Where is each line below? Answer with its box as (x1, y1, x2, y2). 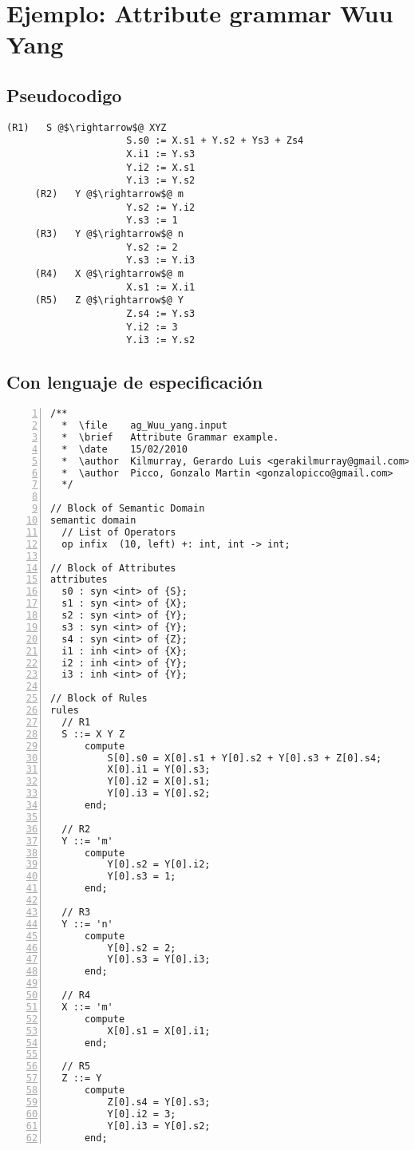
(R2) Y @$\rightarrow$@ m (34, 188, 184, 200)
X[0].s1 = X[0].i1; (107, 1025, 211, 1037)
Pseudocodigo (6, 82, 122, 107)
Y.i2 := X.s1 (126, 161, 196, 173)
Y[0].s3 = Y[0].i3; (107, 954, 211, 966)
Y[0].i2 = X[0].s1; (107, 776, 211, 788)
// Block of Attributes (50, 562, 176, 574)
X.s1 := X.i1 (126, 281, 196, 293)
